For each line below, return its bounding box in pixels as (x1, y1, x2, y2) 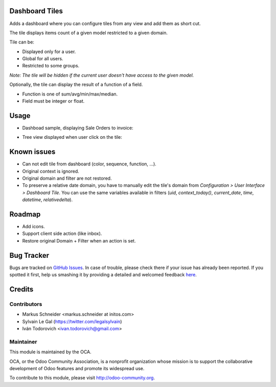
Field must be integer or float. (22, 98, 85, 104)
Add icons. (22, 224, 45, 230)
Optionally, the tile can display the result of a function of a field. (9, 82, 143, 88)
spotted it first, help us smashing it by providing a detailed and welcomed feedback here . (9, 272, 197, 278)
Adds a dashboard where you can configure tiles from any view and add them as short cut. (9, 20, 201, 27)
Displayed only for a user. (22, 49, 76, 55)
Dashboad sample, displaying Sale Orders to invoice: (22, 125, 133, 131)
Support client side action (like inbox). (22, 230, 102, 237)
